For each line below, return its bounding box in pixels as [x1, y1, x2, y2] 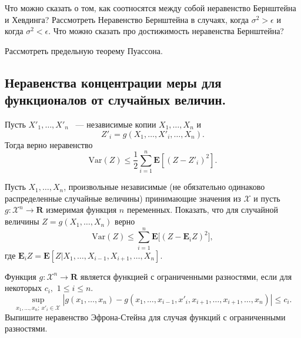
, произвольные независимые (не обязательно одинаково [63, 180, 265, 193]
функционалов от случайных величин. [5, 91, 226, 109]
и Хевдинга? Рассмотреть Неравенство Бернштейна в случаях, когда [5, 13, 249, 25]
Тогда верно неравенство [5, 138, 93, 150]
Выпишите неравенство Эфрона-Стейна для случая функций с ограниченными [5, 310, 286, 323]
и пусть [253, 192, 280, 204]
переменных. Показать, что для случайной [126, 203, 278, 216]
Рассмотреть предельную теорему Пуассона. [5, 44, 163, 56]
